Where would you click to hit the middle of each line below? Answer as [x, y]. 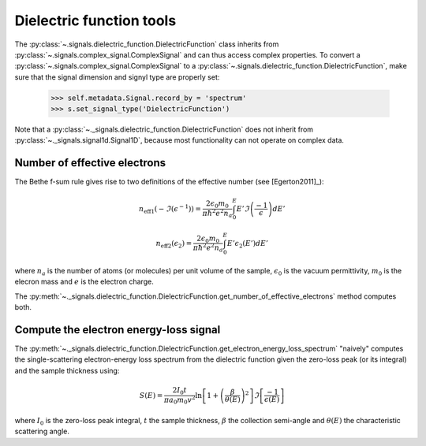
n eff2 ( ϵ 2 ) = [174, 244]
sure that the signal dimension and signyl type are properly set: [117, 77]
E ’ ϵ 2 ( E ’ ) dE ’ [247, 244]
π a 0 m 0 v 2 [180, 400]
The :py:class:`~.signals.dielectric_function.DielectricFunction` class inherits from [147, 44]
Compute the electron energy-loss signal [118, 330]
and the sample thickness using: [67, 370]
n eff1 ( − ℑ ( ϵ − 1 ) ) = [170, 209]
